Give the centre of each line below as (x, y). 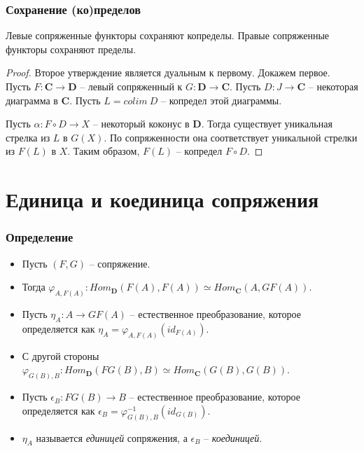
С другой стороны (61, 355)
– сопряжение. (120, 263)
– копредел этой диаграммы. (221, 100)
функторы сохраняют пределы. (71, 49)
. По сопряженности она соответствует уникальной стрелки (231, 137)
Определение (40, 237)
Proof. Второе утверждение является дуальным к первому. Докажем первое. (168, 72)
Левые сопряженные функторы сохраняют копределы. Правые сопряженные (168, 35)
